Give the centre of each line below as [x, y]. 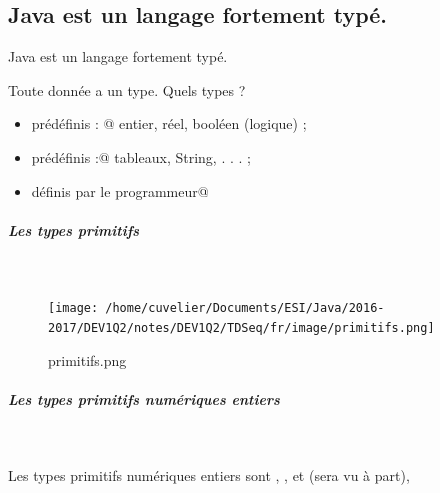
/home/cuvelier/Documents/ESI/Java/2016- [245, 308]
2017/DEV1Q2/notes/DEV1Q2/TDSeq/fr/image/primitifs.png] [241, 327]
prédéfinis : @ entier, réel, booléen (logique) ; [169, 123]
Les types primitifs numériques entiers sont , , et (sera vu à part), [209, 475]
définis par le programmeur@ [120, 190]
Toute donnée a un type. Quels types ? [127, 89]
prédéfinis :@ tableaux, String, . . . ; [141, 156]
